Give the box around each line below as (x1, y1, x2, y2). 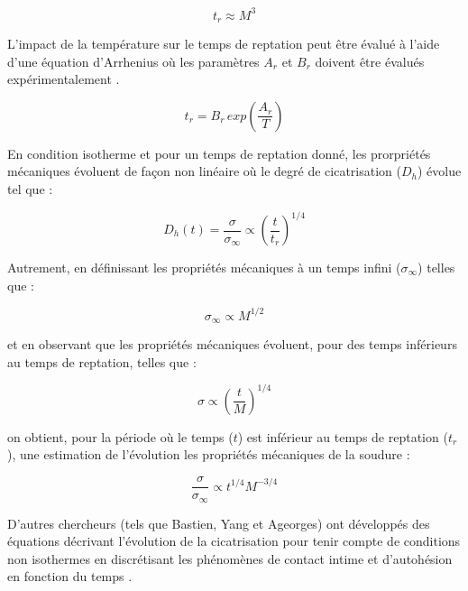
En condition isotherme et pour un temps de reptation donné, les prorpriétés (7, 143, 431, 162)
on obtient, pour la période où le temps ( (7, 427, 234, 446)
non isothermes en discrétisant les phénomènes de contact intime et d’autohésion (7, 549, 453, 568)
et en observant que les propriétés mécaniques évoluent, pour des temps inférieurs (7, 335, 457, 354)
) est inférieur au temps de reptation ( (237, 427, 448, 446)
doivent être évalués (315, 51, 425, 70)
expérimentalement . (7, 69, 120, 88)
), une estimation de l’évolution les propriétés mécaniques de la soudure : (7, 445, 410, 464)
